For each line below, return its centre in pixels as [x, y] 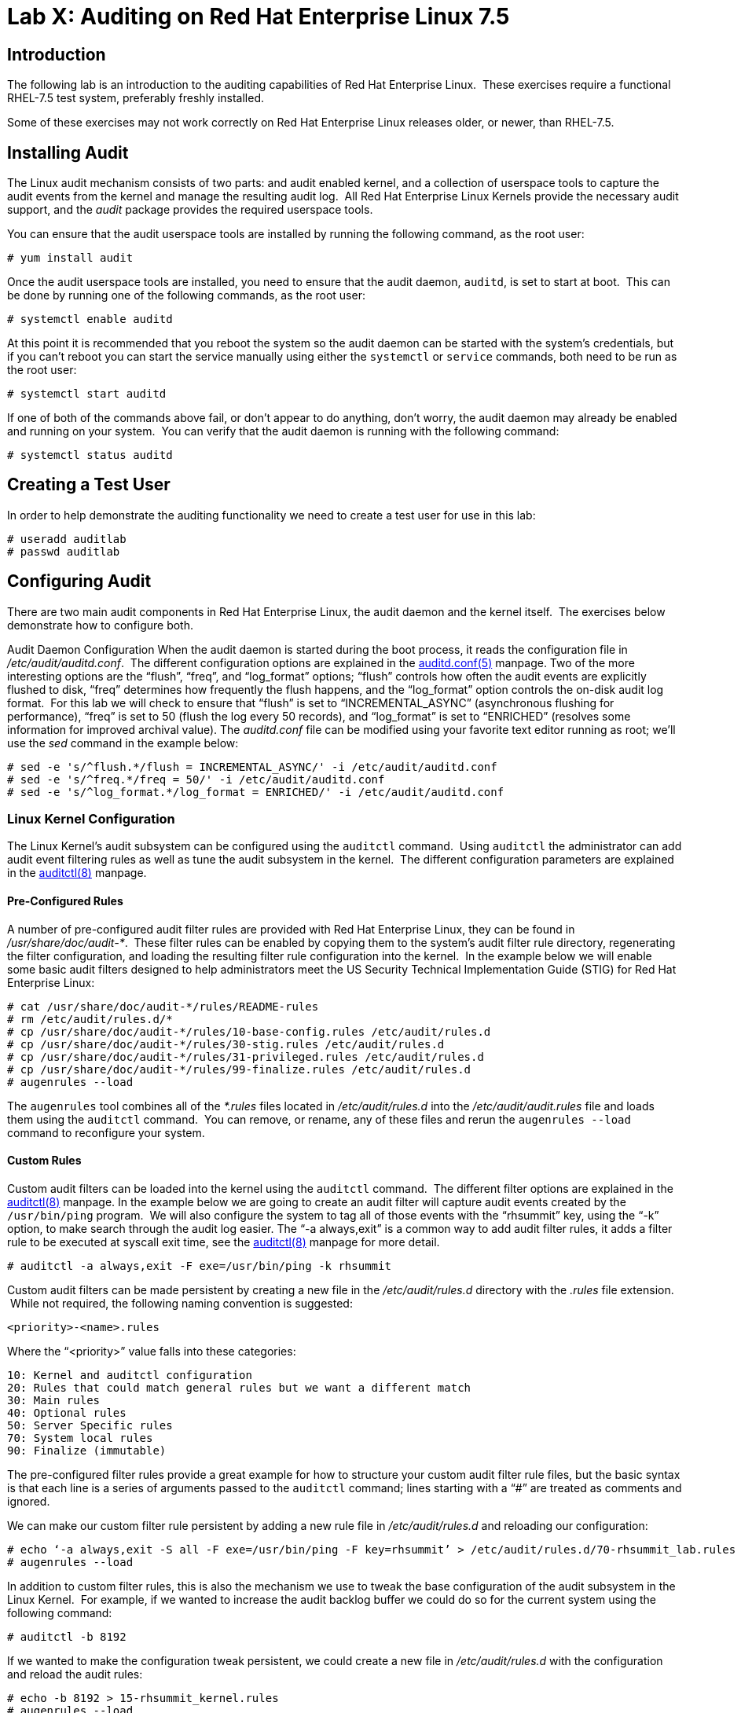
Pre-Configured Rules [65, 901]
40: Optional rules [67, 1412]
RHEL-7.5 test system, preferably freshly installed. [136, 98]
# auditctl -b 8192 [67, 1636]
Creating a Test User [89, 485]
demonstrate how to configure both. [100, 625]
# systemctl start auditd [87, 394]
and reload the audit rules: [75, 1674]
